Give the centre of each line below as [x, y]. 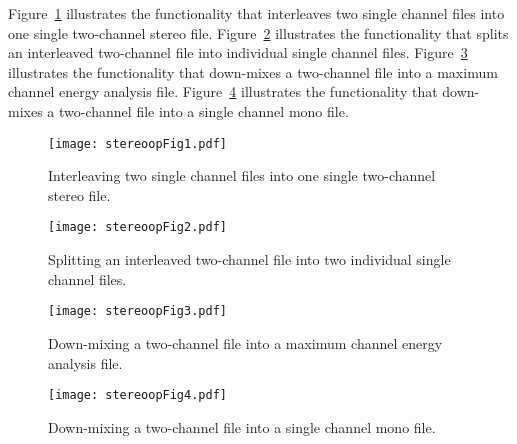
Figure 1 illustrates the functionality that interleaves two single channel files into [256, 13]
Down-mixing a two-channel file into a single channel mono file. [242, 426]
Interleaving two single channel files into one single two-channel [242, 175]
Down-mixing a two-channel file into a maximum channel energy [245, 342]
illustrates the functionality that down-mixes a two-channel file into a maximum [253, 71]
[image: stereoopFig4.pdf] [137, 395]
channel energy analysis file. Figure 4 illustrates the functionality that [223, 91]
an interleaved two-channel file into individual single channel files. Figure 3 [238, 52]
